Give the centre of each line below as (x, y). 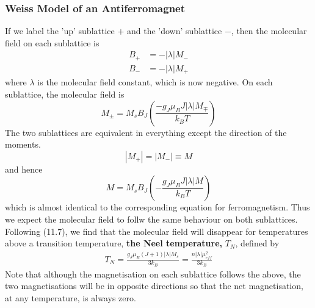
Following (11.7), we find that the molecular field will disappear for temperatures (157, 231)
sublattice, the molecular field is (65, 94)
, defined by (257, 243)
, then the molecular (269, 31)
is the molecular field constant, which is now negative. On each (155, 82)
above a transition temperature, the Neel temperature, (114, 243)
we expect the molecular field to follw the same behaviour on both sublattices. (151, 219)
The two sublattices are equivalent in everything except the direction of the (146, 132)
